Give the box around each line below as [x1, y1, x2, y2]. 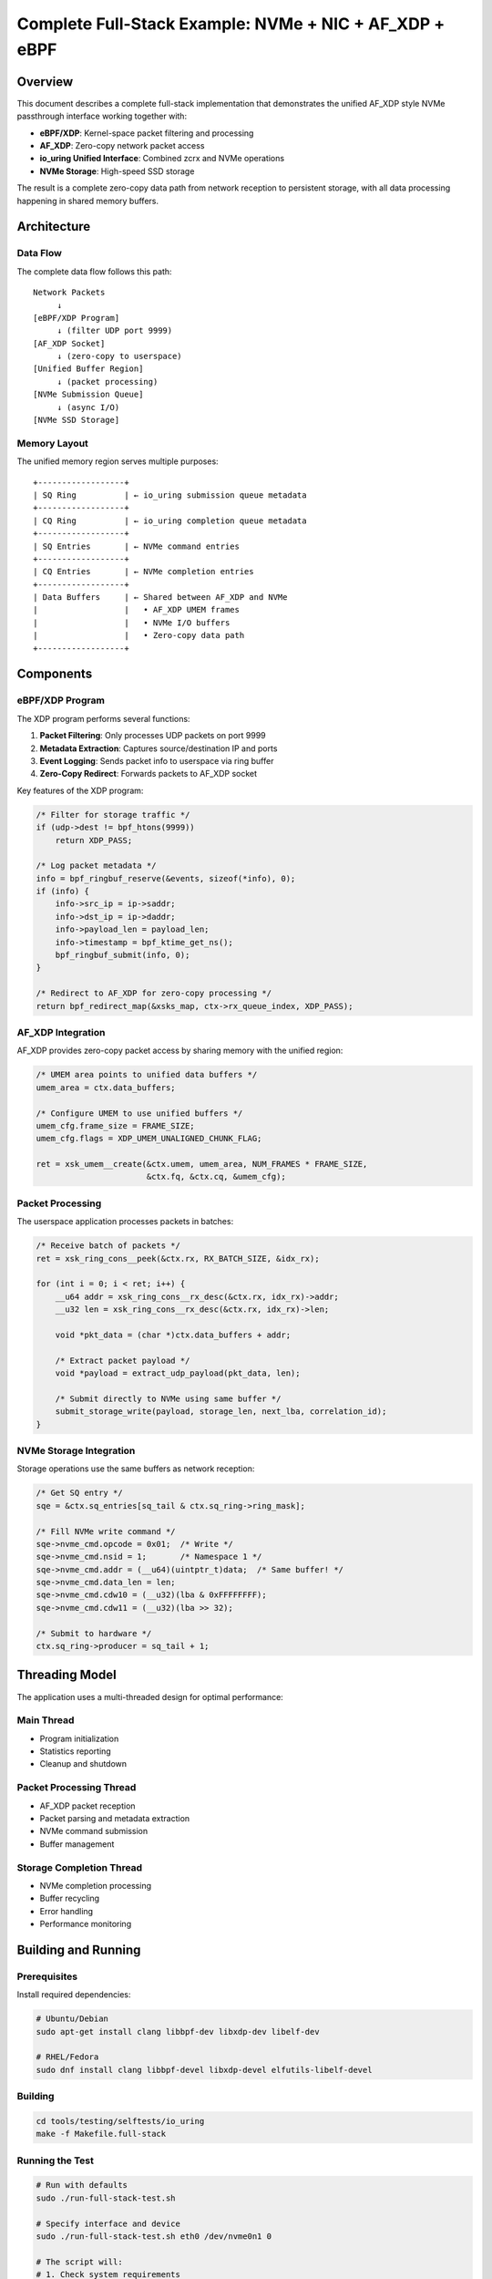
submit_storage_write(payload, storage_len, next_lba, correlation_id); [55, 1407, 387, 1417]
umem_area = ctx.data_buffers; [36, 1082, 177, 1093]
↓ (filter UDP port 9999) [56, 325, 173, 336]
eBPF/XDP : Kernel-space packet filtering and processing [39, 128, 254, 139]
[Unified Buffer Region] [33, 364, 144, 374]
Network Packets [33, 287, 106, 298]
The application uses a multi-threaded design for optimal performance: [16, 1691, 284, 1702]
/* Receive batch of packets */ [36, 1241, 181, 1251]
